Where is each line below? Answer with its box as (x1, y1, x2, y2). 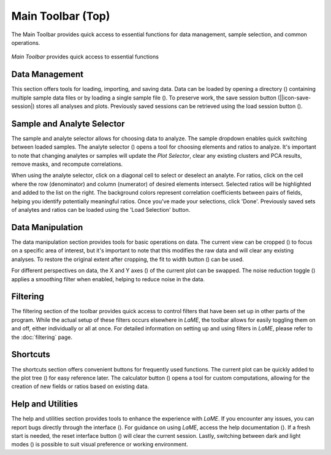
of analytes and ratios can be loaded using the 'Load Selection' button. (11, 206, 191, 214)
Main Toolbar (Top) (11, 9, 110, 23)
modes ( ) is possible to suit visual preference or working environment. (11, 441, 188, 448)
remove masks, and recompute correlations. (11, 160, 123, 168)
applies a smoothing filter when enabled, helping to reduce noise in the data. (11, 275, 205, 282)
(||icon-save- (278, 94, 311, 101)
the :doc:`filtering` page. (11, 333, 73, 341)
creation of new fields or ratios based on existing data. (11, 383, 150, 390)
